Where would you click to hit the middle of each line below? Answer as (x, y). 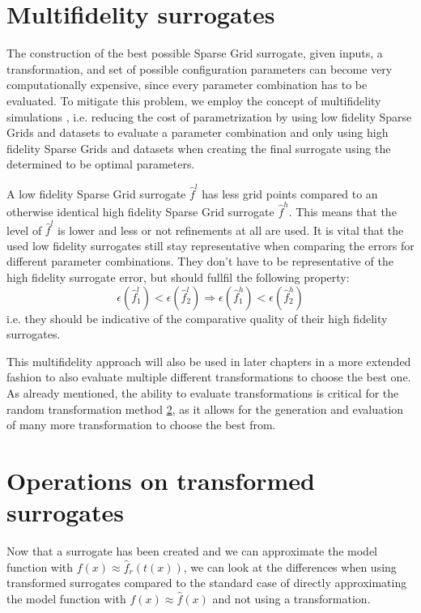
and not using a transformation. (291, 598)
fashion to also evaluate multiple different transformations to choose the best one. (209, 377)
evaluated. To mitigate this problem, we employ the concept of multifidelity (194, 100)
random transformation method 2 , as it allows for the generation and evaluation (205, 409)
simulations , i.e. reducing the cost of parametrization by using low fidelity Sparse (209, 116)
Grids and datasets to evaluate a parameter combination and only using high (198, 132)
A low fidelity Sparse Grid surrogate (96, 193)
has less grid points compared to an (290, 193)
